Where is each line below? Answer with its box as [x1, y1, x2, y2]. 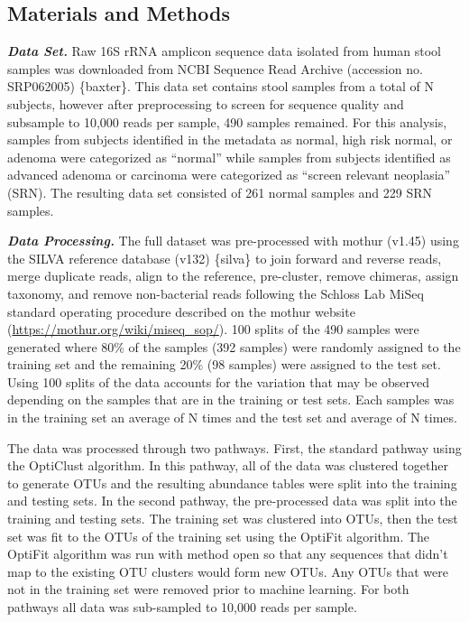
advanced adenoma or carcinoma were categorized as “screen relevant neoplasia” [7, 165, 451, 184]
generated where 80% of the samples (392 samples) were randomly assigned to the [7, 337, 461, 356]
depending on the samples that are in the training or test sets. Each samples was [7, 390, 455, 409]
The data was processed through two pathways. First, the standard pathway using [7, 438, 462, 457]
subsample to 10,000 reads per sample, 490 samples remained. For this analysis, [7, 112, 447, 131]
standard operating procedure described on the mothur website [7, 302, 355, 320]
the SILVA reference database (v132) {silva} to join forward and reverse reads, [7, 248, 442, 267]
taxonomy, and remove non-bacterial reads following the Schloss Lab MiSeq [7, 283, 424, 302]
